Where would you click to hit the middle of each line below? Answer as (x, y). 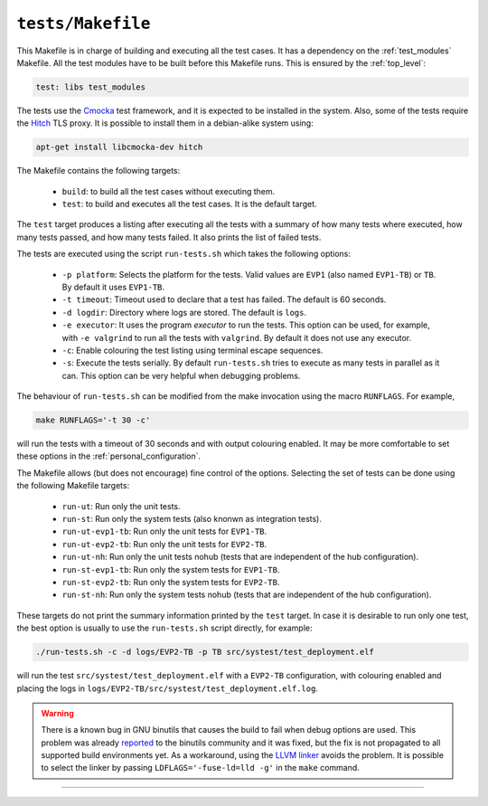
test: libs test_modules (91, 87)
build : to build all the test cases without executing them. (169, 191)
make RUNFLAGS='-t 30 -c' (93, 420)
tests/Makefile (84, 24)
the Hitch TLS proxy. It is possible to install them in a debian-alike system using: (165, 123)
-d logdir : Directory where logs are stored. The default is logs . (184, 312)
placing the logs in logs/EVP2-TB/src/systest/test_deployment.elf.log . (167, 688)
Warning (57, 713)
